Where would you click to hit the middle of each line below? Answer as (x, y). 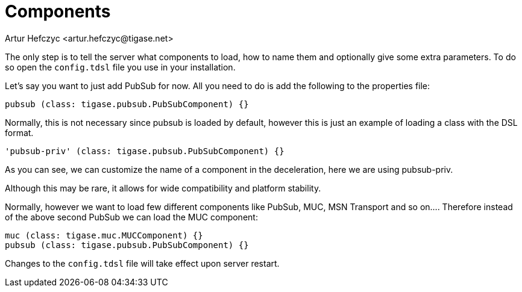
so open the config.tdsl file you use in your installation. (120, 67)
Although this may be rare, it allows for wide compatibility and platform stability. (163, 188)
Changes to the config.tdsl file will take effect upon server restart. (142, 263)
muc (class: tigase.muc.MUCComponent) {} (104, 235)
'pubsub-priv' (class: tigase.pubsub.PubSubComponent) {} (145, 151)
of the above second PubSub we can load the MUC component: (131, 217)
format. (19, 132)
